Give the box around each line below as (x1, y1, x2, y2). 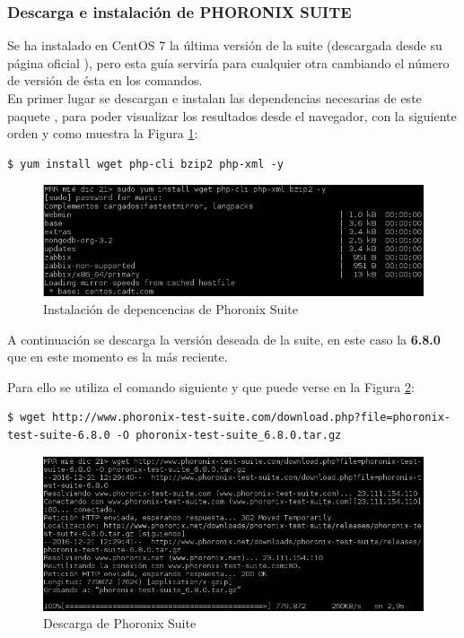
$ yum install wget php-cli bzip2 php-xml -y (7, 157, 284, 170)
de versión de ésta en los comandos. (7, 71, 203, 90)
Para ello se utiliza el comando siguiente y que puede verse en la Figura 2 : (7, 377, 415, 396)
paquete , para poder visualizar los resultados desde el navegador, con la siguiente (7, 106, 457, 125)
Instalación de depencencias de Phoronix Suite (43, 300, 298, 318)
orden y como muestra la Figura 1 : (7, 124, 198, 143)
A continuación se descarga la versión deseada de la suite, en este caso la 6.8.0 (7, 329, 441, 348)
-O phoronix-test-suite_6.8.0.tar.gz (116, 428, 342, 441)
